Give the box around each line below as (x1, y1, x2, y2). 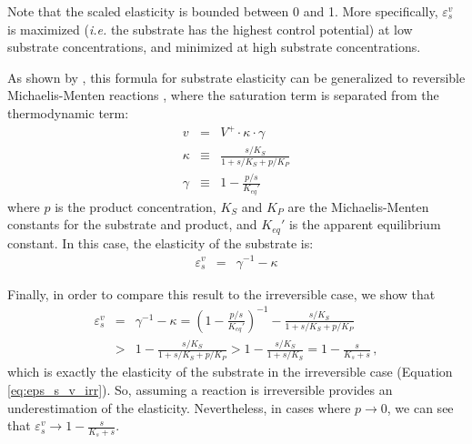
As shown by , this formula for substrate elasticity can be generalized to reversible (7, 67, 466, 86)
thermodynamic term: (7, 103, 129, 122)
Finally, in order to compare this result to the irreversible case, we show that (7, 284, 436, 303)
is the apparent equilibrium (288, 215, 441, 234)
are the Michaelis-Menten (287, 197, 429, 216)
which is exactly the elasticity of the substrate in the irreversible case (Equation (7, 362, 453, 381)
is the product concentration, (55, 197, 216, 216)
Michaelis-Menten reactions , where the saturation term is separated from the (7, 86, 439, 105)
